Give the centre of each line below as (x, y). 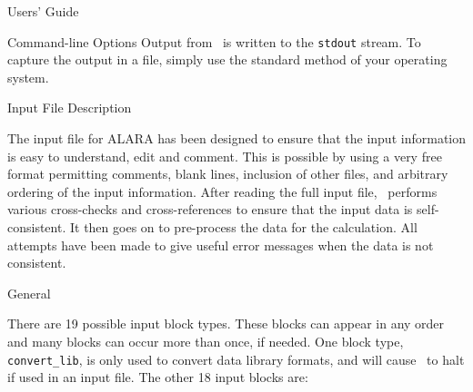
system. (28, 77)
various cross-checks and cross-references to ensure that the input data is (210, 209)
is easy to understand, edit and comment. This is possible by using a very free (225, 156)
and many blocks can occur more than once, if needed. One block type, (206, 341)
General (29, 293)
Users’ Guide (43, 11)
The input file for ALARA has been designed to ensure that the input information (236, 138)
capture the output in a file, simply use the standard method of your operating (227, 59)
